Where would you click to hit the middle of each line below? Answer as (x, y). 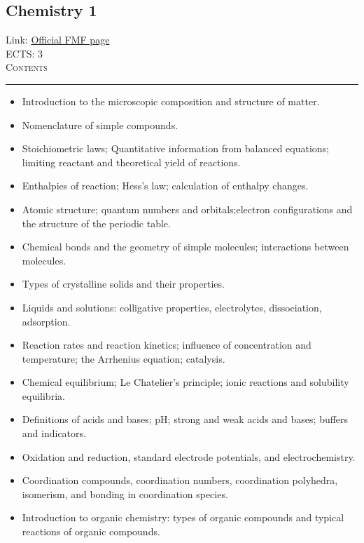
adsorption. (46, 321)
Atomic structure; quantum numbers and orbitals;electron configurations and (187, 209)
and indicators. (54, 433)
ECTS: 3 (24, 53)
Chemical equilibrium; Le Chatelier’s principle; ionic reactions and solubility (185, 382)
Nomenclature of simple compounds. (100, 125)
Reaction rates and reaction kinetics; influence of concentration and (167, 345)
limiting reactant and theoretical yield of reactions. (131, 162)
